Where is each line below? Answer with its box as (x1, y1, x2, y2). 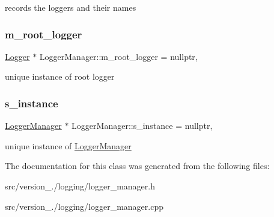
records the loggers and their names (5, 1, 136, 13)
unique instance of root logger (5, 70, 115, 83)
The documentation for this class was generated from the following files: (5, 159, 270, 172)
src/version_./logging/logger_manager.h (5, 180, 155, 192)
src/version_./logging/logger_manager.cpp (5, 200, 163, 212)
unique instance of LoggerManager (5, 139, 132, 152)
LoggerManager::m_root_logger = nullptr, (39, 50, 198, 62)
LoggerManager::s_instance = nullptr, (72, 119, 213, 132)
